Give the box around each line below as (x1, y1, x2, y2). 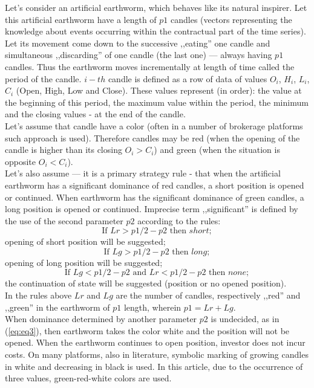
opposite (5, 155, 36, 167)
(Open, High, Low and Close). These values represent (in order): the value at (16, 84, 302, 97)
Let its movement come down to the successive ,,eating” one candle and (5, 36, 270, 49)
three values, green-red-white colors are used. (5, 372, 172, 384)
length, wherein (123, 300, 182, 313)
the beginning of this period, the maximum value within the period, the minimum (5, 95, 309, 108)
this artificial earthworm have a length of (5, 13, 157, 25)
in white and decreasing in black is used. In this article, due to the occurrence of (5, 360, 303, 372)
